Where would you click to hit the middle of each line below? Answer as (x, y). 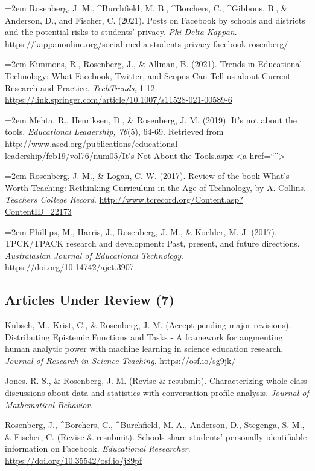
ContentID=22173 (38, 211)
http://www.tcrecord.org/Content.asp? (171, 199)
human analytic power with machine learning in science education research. (144, 349)
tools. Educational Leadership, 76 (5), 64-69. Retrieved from (114, 132)
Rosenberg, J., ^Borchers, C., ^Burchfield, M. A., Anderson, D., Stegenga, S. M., (155, 425)
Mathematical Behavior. (49, 404)
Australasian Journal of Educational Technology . (94, 255)
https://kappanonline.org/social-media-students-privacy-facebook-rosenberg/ (147, 43)
